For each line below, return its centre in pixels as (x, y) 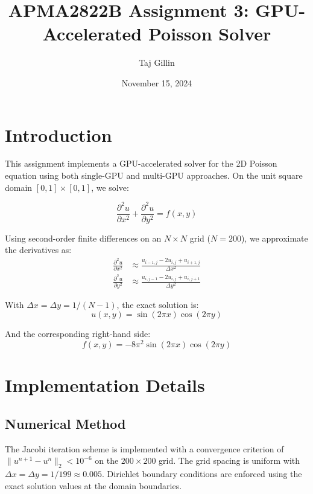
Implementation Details (105, 385)
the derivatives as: (38, 250)
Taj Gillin (157, 63)
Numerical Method (65, 423)
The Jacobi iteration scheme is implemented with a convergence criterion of (144, 448)
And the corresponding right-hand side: (78, 334)
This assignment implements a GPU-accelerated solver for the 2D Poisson (141, 163)
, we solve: (110, 187)
